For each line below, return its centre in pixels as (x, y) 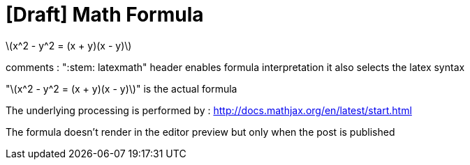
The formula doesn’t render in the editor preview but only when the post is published (200, 132)
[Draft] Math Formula (105, 15)
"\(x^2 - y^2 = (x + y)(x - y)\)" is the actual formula (122, 88)
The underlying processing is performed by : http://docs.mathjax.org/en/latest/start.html (209, 110)
